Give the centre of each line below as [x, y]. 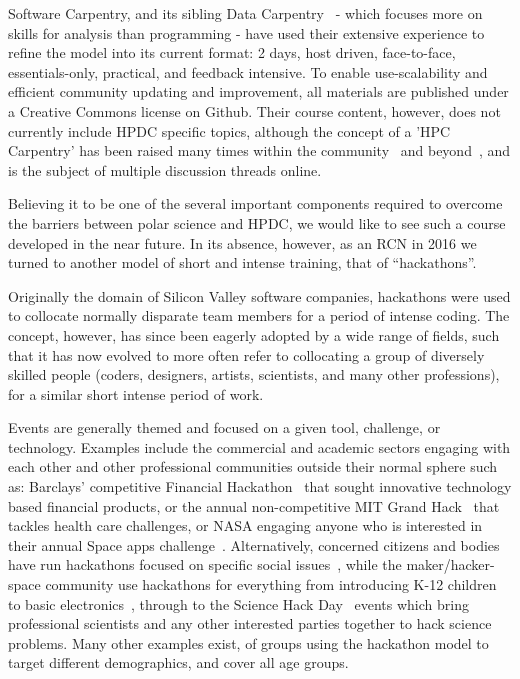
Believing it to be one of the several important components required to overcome [255, 203]
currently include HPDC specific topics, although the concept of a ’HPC [229, 130]
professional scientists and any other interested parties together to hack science [250, 623]
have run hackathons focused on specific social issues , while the [205, 564]
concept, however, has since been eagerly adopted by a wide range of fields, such [254, 334]
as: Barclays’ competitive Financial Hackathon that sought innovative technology [260, 486]
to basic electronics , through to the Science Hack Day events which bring [238, 603]
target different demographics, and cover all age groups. [178, 662]
